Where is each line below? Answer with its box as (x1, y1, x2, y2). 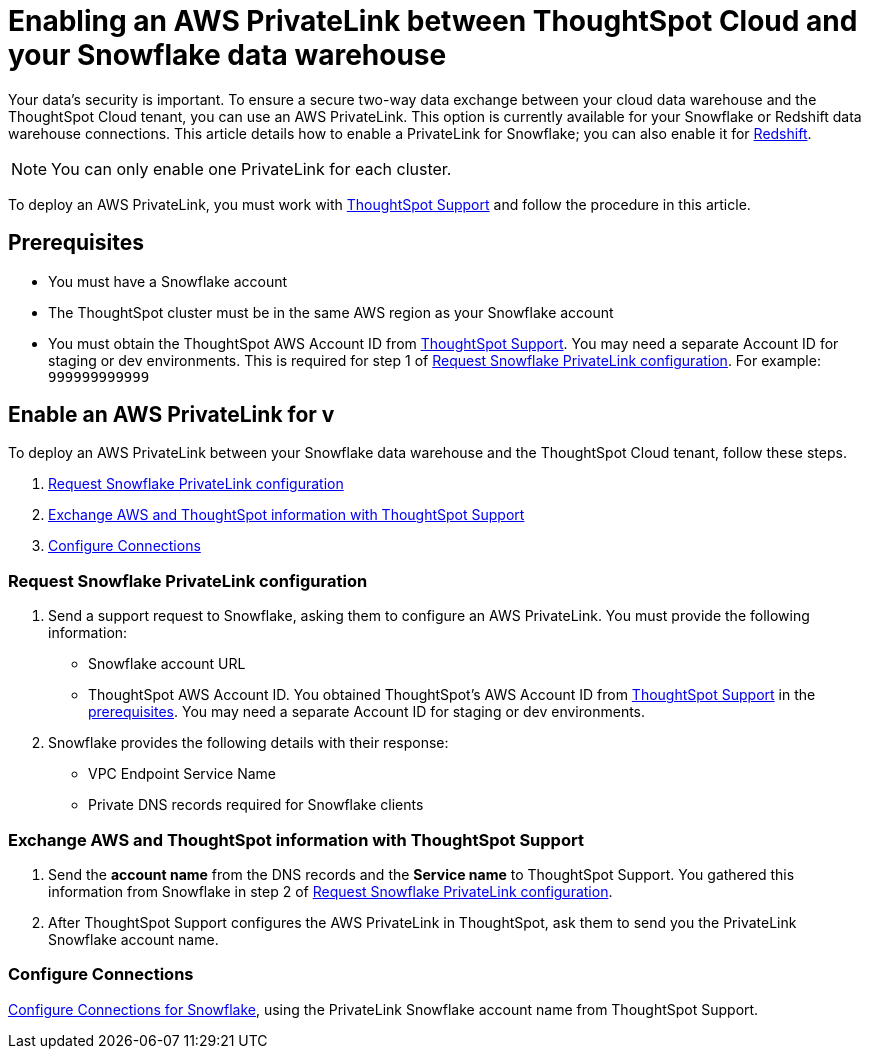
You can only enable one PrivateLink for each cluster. (51, 158, 452, 179)
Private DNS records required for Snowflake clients (88, 796, 424, 814)
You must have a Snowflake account (48, 272, 288, 290)
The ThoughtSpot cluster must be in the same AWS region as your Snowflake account (48, 303, 614, 321)
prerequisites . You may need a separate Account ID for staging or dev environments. (88, 703, 646, 721)
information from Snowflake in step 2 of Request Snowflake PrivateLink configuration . (48, 882, 613, 900)
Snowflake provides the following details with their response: (48, 734, 449, 752)
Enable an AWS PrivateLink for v (8, 402, 335, 428)
